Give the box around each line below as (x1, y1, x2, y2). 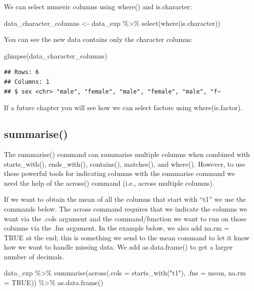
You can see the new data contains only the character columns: (4, 34, 193, 44)
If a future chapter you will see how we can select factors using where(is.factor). (4, 102, 243, 113)
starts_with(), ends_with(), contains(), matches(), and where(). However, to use (4, 158, 246, 169)
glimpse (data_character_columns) (4, 50, 107, 60)
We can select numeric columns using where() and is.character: (4, 1, 192, 11)
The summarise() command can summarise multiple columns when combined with (4, 149, 250, 159)
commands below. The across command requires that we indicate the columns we (4, 203, 247, 213)
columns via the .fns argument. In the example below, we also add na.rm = (4, 223, 230, 233)
